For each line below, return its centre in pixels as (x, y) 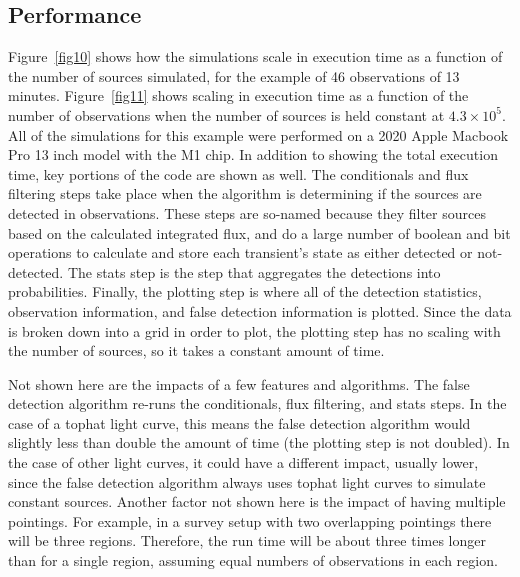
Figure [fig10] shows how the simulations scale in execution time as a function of (255, 56)
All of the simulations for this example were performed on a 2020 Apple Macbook (258, 134)
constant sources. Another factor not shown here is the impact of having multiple (257, 501)
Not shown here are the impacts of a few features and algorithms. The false (239, 383)
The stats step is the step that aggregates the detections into (254, 271)
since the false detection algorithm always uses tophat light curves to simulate (247, 481)
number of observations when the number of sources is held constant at (226, 114)
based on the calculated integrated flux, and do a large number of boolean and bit (259, 232)
